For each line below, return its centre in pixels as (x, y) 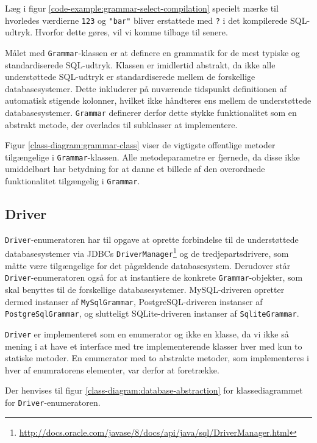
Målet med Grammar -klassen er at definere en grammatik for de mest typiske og (152, 52)
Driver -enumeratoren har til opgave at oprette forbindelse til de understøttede (152, 239)
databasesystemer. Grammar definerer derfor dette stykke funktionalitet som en (151, 112)
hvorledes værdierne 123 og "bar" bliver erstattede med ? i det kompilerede (146, 20)
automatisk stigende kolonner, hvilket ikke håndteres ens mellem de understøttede (158, 100)
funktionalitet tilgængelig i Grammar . (73, 180)
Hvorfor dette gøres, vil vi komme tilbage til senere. (131, 32)
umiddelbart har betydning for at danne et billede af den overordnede (135, 169)
